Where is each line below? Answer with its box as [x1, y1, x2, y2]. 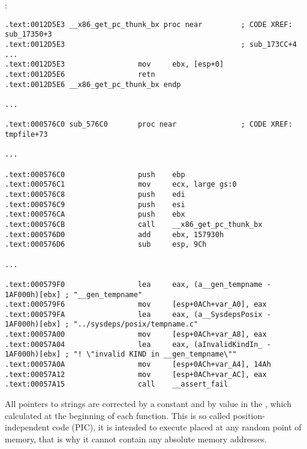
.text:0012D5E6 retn [5, 70, 155, 79]
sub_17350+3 [5, 30, 52, 39]
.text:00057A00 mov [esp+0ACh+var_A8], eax [5, 330, 267, 339]
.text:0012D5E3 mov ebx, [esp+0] [5, 60, 224, 69]
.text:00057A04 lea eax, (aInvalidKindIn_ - [5, 340, 271, 349]
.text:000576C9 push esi [5, 200, 185, 209]
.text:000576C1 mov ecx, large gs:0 [5, 180, 237, 189]
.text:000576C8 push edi [5, 190, 185, 199]
